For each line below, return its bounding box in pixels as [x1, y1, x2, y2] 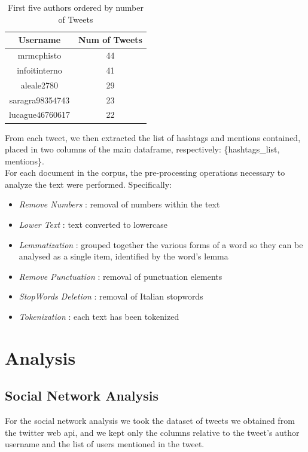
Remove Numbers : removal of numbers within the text [19, 198, 220, 210]
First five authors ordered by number [8, 1, 144, 13]
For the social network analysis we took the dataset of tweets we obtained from [5, 414, 295, 427]
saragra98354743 [9, 93, 70, 106]
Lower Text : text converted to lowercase [19, 218, 167, 231]
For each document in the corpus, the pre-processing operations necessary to [5, 166, 285, 179]
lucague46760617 [9, 108, 70, 121]
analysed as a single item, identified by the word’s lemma [19, 250, 228, 262]
